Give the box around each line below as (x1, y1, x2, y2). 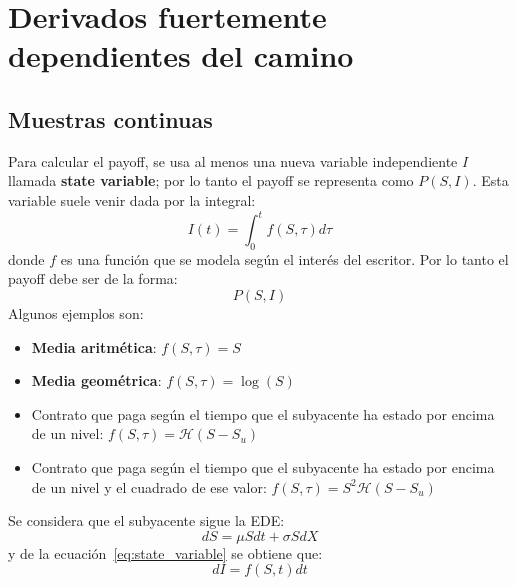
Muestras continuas (8, 103, 213, 134)
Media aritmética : (31, 336, 157, 357)
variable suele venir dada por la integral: (8, 189, 256, 210)
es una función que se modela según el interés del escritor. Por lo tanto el (60, 248, 509, 269)
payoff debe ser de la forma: (8, 268, 178, 289)
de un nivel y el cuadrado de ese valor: (31, 476, 267, 497)
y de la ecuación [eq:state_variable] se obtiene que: (8, 542, 323, 563)
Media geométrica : (31, 370, 162, 391)
